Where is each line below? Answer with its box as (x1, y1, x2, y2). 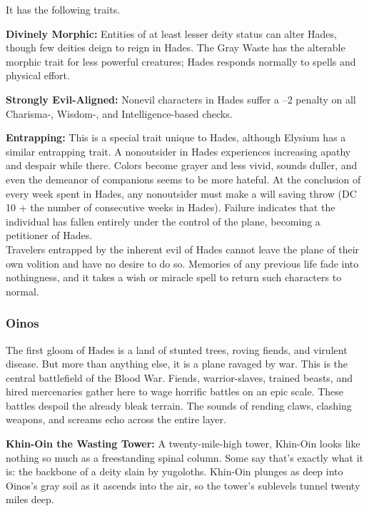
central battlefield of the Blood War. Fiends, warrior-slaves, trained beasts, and (6, 370, 353, 385)
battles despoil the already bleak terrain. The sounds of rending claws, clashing (6, 398, 352, 413)
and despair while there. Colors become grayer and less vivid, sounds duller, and (6, 158, 358, 173)
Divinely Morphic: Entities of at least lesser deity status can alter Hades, (6, 26, 337, 41)
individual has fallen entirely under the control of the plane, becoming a (6, 213, 320, 228)
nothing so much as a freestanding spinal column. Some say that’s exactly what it (6, 450, 363, 465)
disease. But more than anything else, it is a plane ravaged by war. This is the (6, 356, 348, 371)
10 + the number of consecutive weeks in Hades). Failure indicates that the (6, 200, 335, 215)
